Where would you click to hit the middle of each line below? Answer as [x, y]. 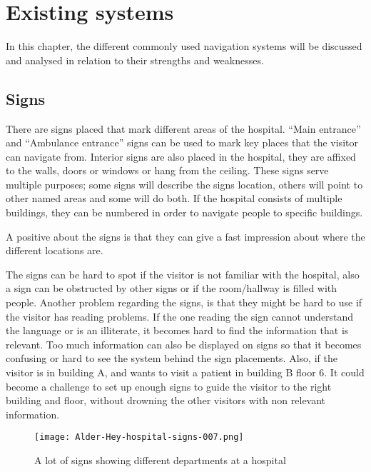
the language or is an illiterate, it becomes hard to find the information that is [177, 330]
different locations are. [55, 250]
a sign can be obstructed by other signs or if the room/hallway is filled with [172, 288]
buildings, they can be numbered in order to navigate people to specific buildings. [184, 212]
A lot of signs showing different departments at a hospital [160, 460]
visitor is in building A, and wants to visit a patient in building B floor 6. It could [185, 372]
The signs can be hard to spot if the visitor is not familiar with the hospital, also [183, 274]
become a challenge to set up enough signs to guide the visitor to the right [169, 386]
